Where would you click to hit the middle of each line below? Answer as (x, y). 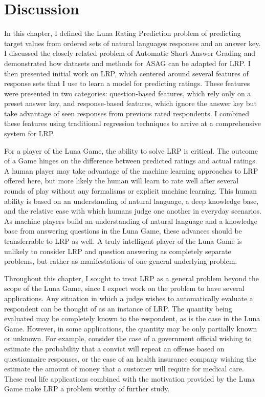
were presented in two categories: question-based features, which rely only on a (128, 93)
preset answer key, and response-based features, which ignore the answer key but (130, 103)
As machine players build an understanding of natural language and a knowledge (131, 221)
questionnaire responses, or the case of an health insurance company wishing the (130, 358)
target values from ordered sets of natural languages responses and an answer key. (132, 43)
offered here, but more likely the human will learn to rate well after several (122, 181)
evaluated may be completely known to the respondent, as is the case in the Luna (132, 318)
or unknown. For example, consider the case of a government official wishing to (128, 338)
